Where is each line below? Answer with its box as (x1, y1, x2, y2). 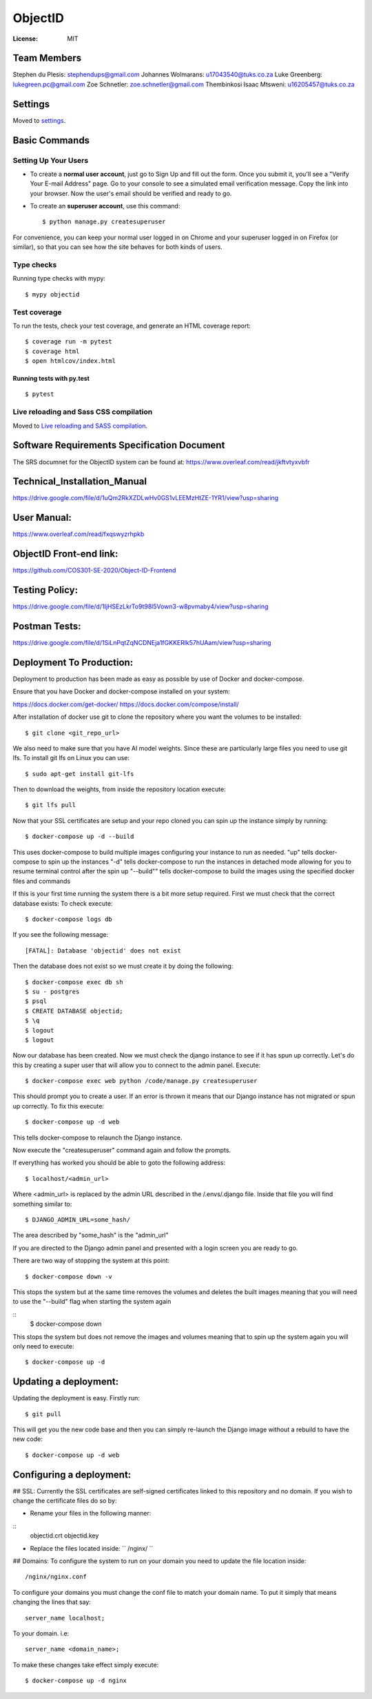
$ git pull (25, 1410, 62, 1418)
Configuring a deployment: (12, 1469, 132, 1480)
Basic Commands (12, 135, 90, 146)
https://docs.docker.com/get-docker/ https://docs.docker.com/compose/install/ (12, 700, 239, 708)
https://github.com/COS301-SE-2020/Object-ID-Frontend (12, 566, 176, 575)
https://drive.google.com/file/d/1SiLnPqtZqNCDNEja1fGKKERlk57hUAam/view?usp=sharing (12, 639, 271, 647)
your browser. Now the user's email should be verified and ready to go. (30, 189, 232, 197)
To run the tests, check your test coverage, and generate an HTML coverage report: (12, 321, 251, 330)
